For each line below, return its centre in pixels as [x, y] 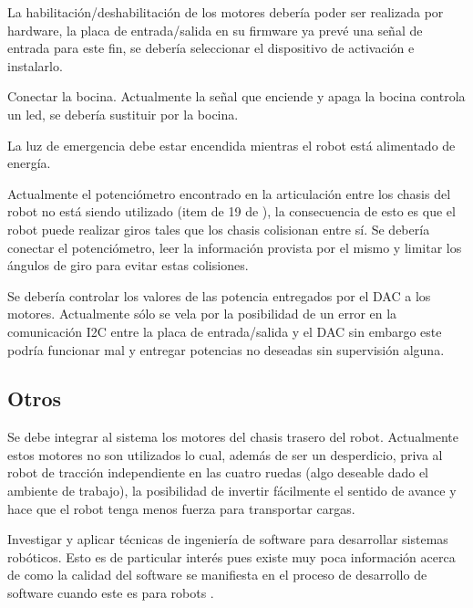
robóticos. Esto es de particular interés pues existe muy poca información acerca [231, 556]
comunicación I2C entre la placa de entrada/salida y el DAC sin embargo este [225, 331]
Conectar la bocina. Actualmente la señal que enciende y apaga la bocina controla [236, 96]
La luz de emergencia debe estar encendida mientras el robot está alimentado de [231, 145]
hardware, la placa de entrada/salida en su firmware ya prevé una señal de [215, 30]
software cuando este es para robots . [111, 593]
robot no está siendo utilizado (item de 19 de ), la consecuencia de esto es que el [231, 211]
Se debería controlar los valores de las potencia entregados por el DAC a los [219, 295]
